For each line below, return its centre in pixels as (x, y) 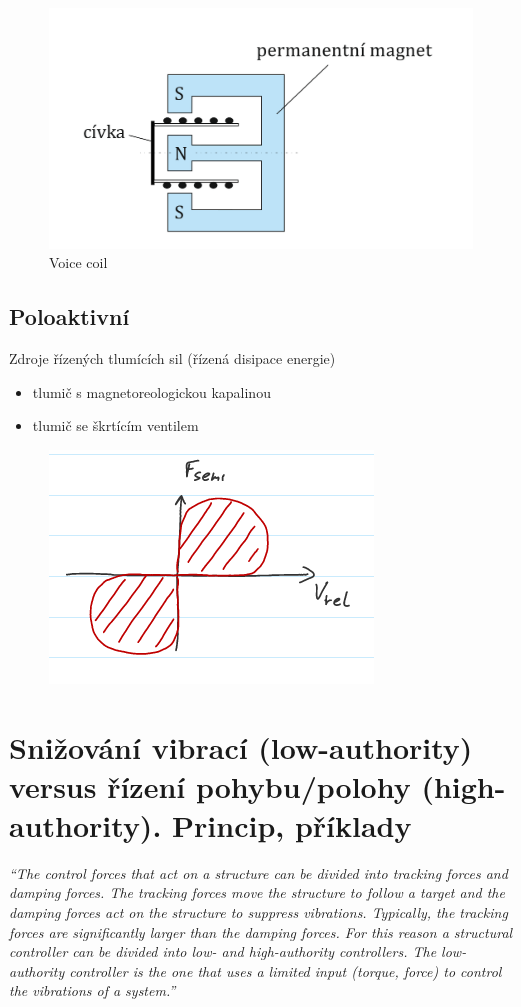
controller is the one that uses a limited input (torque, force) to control (285, 970)
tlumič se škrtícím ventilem (115, 425)
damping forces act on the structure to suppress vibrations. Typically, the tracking (258, 912)
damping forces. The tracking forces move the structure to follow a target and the (257, 892)
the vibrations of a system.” (92, 990)
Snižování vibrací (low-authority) (241, 746)
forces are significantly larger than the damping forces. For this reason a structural (261, 931)
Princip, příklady (292, 824)
